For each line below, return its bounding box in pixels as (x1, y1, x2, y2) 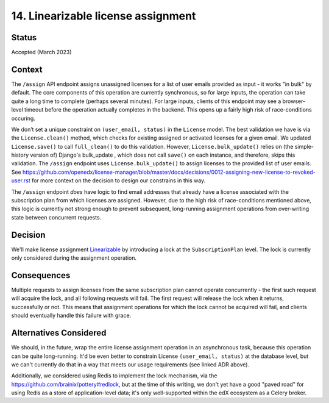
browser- (282, 98, 306, 105)
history (11, 151, 29, 159)
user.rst (11, 177, 30, 184)
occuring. (11, 115, 36, 122)
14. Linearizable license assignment (11, 9, 196, 23)
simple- (294, 143, 314, 150)
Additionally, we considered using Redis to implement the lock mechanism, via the (11, 372, 218, 379)
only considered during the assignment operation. (11, 254, 137, 262)
